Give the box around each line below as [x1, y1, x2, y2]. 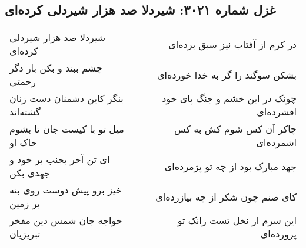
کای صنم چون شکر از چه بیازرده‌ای [155, 189, 297, 203]
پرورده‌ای [260, 227, 297, 241]
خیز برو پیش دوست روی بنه [9, 183, 122, 197]
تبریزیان [9, 227, 41, 241]
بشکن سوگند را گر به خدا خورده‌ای [157, 67, 297, 81]
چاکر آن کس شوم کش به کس [174, 122, 297, 136]
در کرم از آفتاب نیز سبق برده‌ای [168, 37, 297, 51]
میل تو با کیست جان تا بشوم [9, 122, 124, 136]
